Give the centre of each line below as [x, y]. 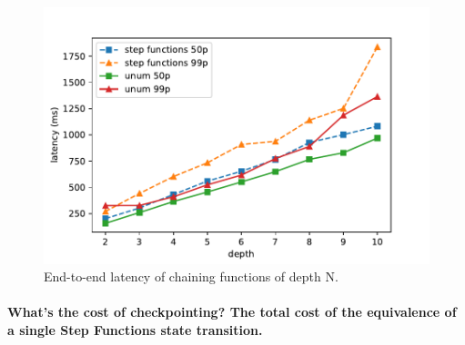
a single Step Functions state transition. [135, 330]
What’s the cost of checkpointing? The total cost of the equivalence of [232, 312]
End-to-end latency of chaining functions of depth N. [191, 276]
